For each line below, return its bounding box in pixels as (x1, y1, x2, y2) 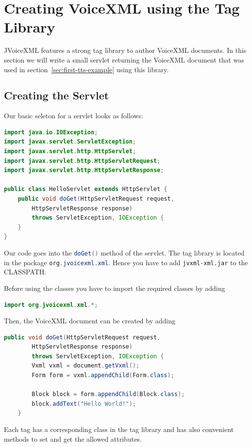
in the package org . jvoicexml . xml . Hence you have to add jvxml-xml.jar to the (4, 257, 248, 267)
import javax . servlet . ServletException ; (4, 138, 136, 145)
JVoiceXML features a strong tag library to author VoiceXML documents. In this (4, 45, 247, 55)
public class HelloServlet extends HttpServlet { (4, 186, 168, 193)
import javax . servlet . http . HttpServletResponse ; (4, 167, 164, 174)
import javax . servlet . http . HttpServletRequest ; (4, 157, 161, 164)
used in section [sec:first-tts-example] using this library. (4, 64, 169, 74)
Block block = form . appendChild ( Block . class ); (32, 391, 185, 398)
